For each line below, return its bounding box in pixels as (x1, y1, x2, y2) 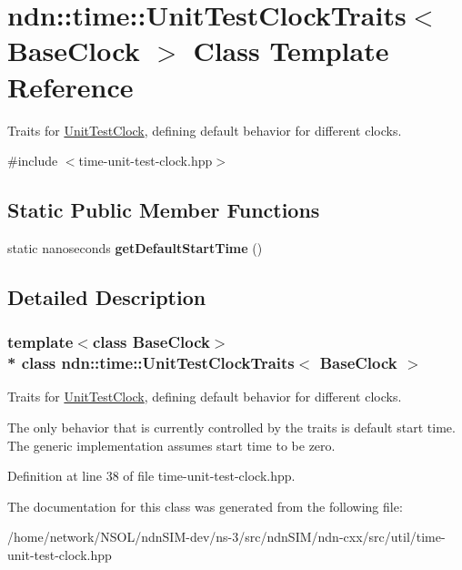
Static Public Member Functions (7, 196, 320, 224)
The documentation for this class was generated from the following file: (7, 496, 403, 515)
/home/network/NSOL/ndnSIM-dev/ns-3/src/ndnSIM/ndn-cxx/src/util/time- (7, 527, 446, 546)
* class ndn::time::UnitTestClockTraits (7, 351, 295, 374)
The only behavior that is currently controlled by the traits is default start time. (7, 418, 456, 436)
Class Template (193, 32, 389, 69)
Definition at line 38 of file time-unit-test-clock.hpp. (7, 466, 296, 485)
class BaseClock (92, 331, 210, 353)
